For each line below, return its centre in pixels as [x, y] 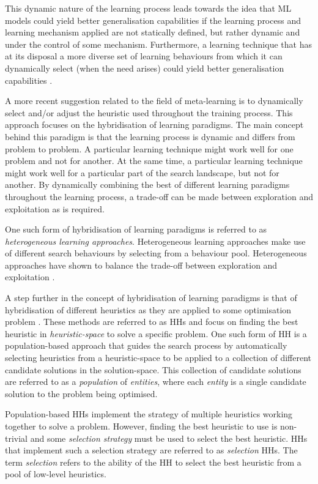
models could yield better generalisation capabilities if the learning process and [153, 20]
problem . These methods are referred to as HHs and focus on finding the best [152, 322]
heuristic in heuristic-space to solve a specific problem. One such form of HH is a [156, 333]
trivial [17, 438]
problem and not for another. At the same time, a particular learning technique [154, 161]
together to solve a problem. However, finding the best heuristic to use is [141, 426]
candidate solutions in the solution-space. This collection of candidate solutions [153, 369]
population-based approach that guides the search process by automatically [146, 345]
